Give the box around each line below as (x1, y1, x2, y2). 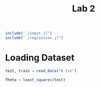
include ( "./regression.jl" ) (5, 36, 64, 41)
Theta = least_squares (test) (5, 77, 66, 82)
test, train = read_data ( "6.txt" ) (5, 68, 77, 73)
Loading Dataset (5, 52, 75, 63)
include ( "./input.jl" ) (5, 31, 52, 36)
